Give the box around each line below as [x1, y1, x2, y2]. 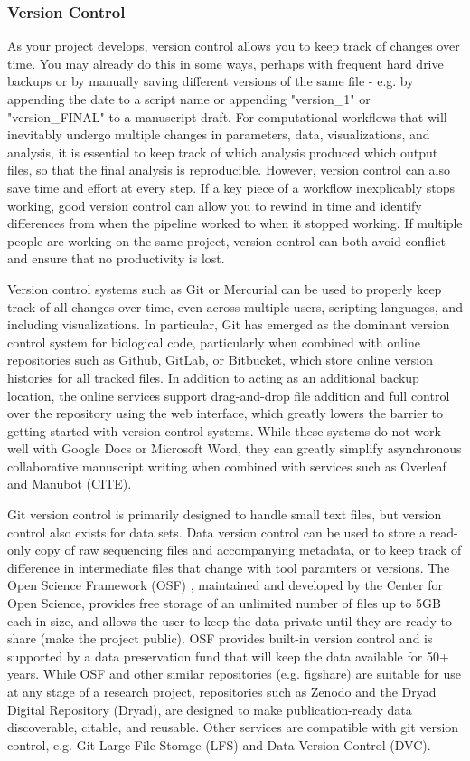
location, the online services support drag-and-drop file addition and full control [7, 385, 450, 404]
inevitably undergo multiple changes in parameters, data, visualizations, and [7, 125, 430, 144]
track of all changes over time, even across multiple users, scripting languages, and [7, 297, 463, 316]
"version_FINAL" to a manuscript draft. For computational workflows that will [7, 107, 447, 126]
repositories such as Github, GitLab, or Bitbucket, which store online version [7, 350, 434, 369]
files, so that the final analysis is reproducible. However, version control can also [7, 160, 450, 179]
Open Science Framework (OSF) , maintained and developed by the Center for [7, 576, 444, 595]
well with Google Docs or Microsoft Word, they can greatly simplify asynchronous [7, 439, 462, 458]
